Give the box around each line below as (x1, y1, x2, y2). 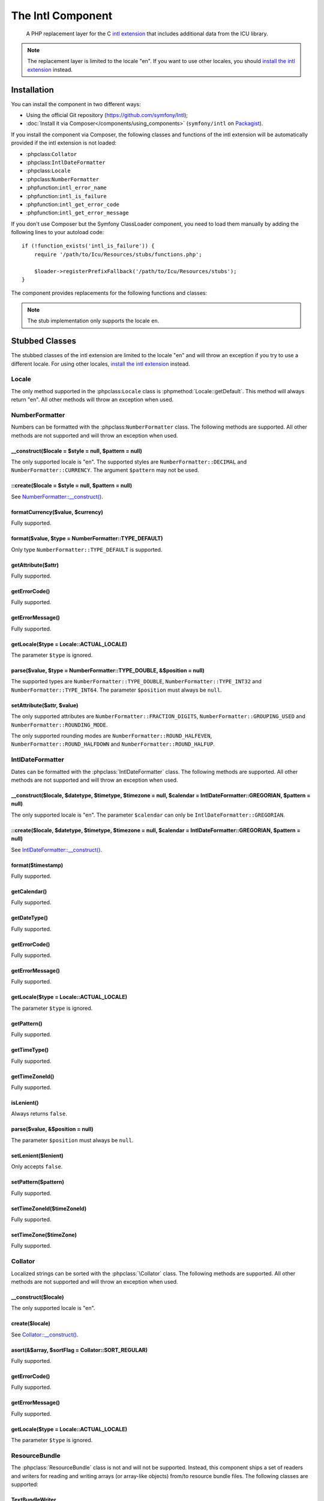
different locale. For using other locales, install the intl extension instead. (11, 360, 190, 367)
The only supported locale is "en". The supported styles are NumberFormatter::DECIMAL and (11, 458, 247, 465)
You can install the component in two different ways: (11, 100, 141, 107)
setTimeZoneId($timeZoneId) (11, 1204, 87, 1212)
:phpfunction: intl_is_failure (26, 192, 107, 199)
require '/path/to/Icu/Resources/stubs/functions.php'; (34, 251, 202, 258)
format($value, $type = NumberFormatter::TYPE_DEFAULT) (11, 535, 163, 542)
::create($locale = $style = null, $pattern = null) (11, 482, 132, 489)
